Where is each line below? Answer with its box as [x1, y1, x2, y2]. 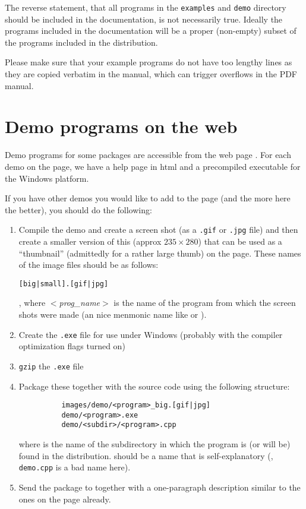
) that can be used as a [198, 235, 282, 247]
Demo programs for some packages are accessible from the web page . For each [5, 148, 291, 161]
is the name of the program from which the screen [113, 296, 296, 309]
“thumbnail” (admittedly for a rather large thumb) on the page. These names [18, 246, 301, 259]
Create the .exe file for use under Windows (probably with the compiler [18, 328, 283, 340]
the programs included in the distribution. [5, 36, 158, 48]
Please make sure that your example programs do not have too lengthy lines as [5, 56, 292, 68]
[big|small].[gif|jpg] [18, 279, 109, 288]
